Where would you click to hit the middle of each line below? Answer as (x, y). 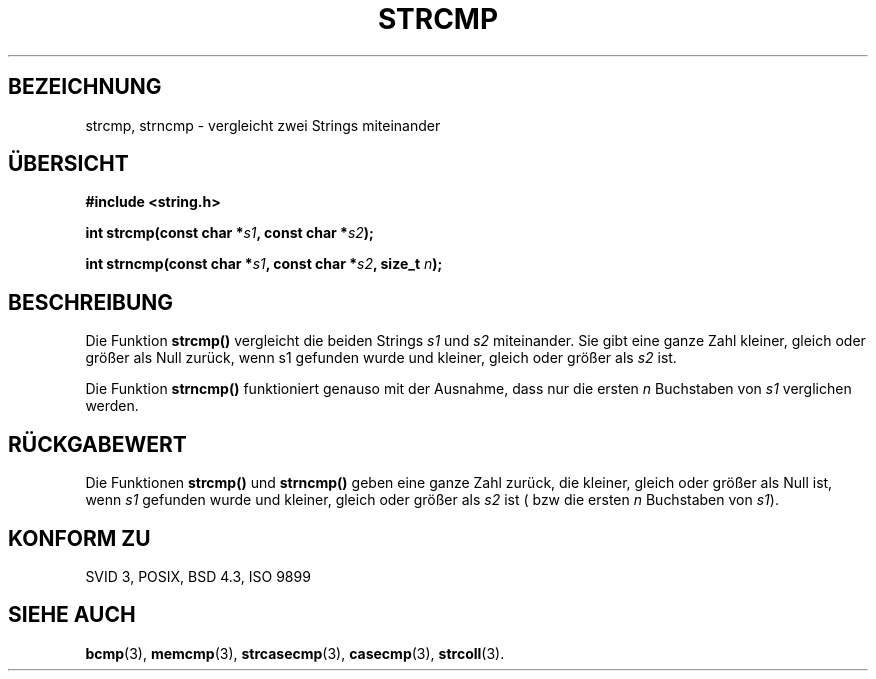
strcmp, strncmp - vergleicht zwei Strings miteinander (263, 125)
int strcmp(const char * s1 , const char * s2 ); (229, 233)
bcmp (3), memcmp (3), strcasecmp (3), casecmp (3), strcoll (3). (295, 653)
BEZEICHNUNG (85, 87)
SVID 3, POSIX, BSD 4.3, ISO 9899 (198, 576)
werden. (112, 406)
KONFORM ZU (79, 538)
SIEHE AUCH (72, 615)
